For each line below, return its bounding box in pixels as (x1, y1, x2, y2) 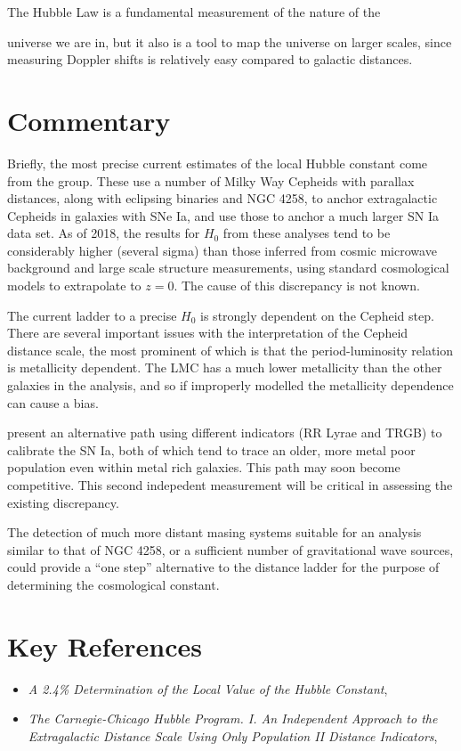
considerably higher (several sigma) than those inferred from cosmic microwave (7, 241, 437, 259)
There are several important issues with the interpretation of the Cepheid (7, 323, 408, 342)
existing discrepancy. (7, 493, 119, 511)
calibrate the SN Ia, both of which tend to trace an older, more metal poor (7, 440, 416, 459)
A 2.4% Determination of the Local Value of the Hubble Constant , (28, 679, 388, 698)
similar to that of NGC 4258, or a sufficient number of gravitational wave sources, (7, 540, 454, 559)
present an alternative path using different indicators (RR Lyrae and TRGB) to (7, 423, 442, 442)
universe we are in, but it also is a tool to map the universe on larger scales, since (7, 32, 452, 51)
